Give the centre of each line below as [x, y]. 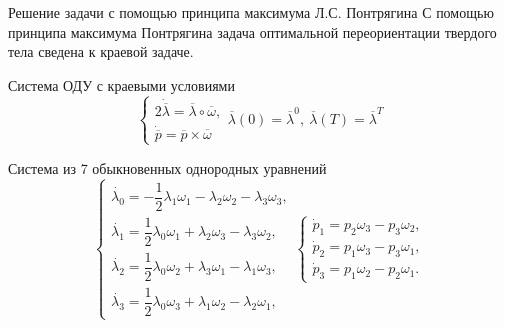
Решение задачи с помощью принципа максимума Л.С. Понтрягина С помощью [251, 12]
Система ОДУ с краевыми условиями [121, 84]
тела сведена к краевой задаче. [101, 51]
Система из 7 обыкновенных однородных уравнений [167, 167]
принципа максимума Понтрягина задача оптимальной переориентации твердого [252, 31]
